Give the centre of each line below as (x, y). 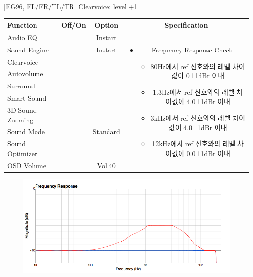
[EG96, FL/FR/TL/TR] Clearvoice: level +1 (71, 6)
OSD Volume (27, 165)
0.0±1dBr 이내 (208, 153)
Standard (106, 131)
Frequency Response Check (192, 49)
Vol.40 (106, 165)
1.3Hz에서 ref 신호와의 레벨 (194, 92)
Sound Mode (26, 131)
